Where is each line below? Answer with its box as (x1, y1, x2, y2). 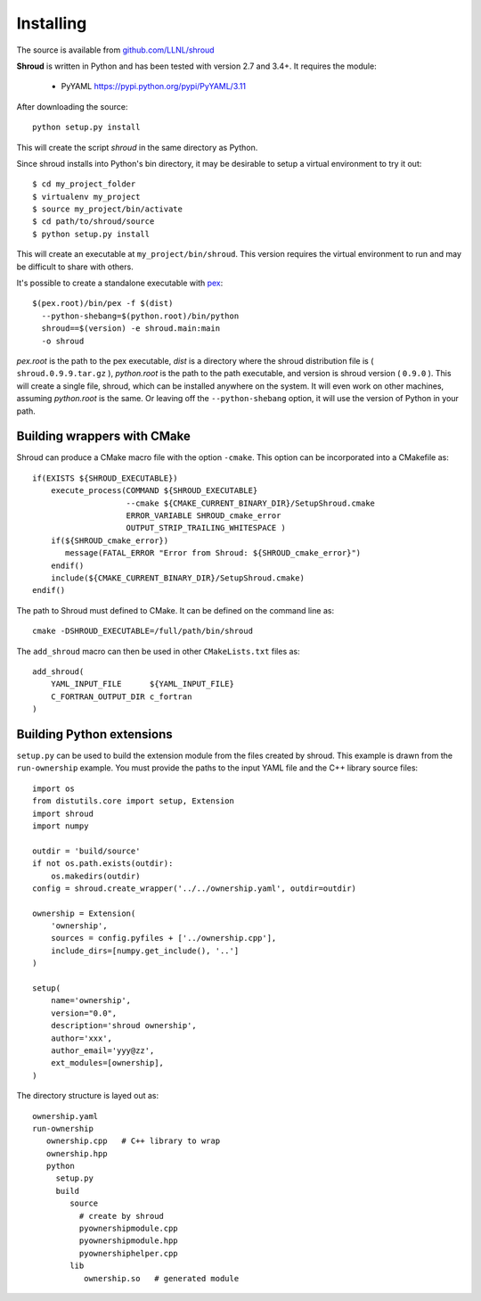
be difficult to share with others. (16, 261, 134, 272)
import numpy (32, 820, 89, 831)
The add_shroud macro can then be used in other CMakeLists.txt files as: (16, 646, 300, 656)
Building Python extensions (16, 727, 173, 742)
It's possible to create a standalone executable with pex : (16, 277, 224, 289)
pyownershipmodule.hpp (78, 1236, 178, 1246)
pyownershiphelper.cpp (78, 1248, 178, 1258)
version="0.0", (50, 1008, 118, 1018)
